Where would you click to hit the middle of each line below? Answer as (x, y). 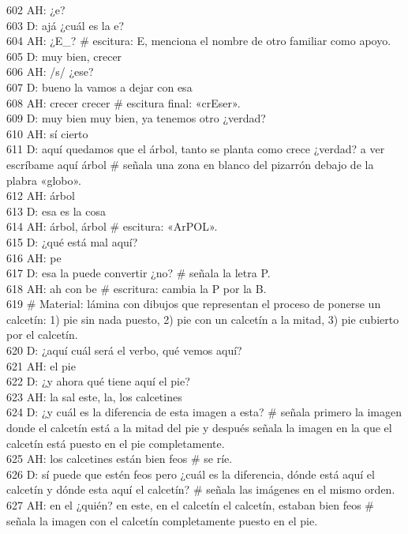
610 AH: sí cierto (47, 133)
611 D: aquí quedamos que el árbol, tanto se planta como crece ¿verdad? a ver (196, 149)
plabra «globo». (44, 180)
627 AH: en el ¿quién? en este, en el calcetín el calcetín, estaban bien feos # (191, 505)
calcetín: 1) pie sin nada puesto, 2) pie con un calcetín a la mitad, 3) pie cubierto (203, 319)
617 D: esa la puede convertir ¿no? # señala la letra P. (138, 273)
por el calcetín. (42, 335)
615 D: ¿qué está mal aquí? (72, 241)
